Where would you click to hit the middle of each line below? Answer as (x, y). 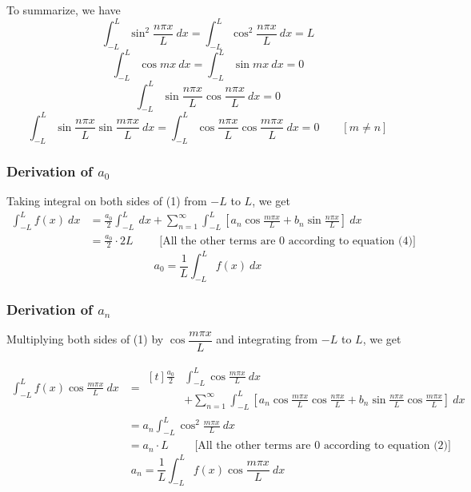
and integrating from (267, 339)
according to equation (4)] (352, 241)
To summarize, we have (64, 10)
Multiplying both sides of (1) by (85, 339)
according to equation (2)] (387, 446)
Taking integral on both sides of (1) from (107, 200)
